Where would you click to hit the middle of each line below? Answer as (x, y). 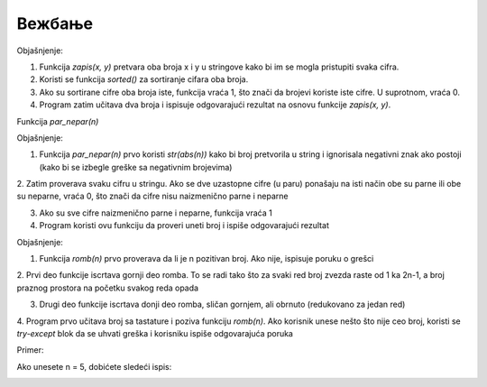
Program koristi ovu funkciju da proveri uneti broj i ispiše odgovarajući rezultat (184, 226)
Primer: (30, 350)
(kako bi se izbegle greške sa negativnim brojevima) (136, 167)
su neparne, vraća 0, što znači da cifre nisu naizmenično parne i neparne (152, 196)
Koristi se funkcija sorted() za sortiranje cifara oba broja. (144, 79)
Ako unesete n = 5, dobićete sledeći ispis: (94, 366)
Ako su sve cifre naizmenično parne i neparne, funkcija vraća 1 (156, 213)
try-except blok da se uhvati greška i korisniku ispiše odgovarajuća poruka (155, 333)
